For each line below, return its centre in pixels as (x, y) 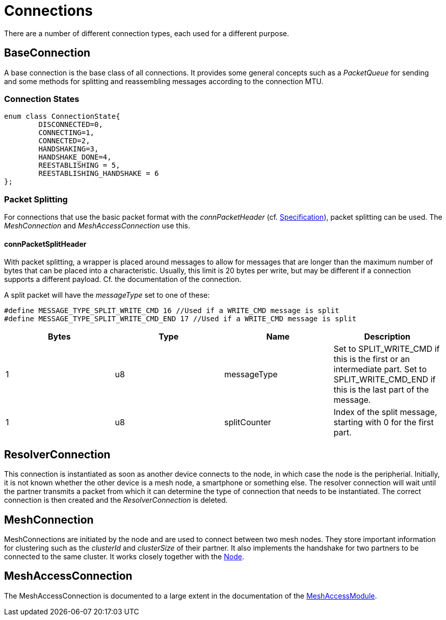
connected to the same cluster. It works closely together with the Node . (124, 557)
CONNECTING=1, (67, 133)
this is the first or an (372, 359)
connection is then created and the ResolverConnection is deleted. (116, 500)
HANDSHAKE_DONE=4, (75, 157)
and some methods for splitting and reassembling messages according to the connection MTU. (164, 81)
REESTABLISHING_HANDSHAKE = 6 (99, 174)
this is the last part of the (381, 390)
